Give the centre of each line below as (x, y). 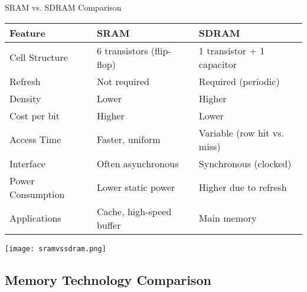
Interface (27, 163)
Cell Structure (39, 57)
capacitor (218, 64)
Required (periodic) (239, 81)
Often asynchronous (138, 163)
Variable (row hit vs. (241, 132)
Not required (123, 81)
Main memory (228, 218)
